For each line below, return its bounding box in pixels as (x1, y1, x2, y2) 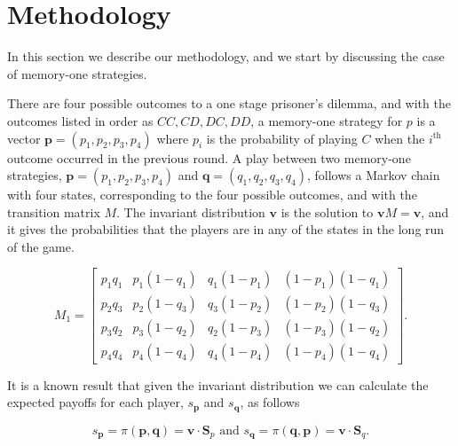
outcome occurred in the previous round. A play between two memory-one (7, 148, 411, 167)
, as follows (240, 393, 300, 411)
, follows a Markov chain (307, 166, 440, 184)
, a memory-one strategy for (250, 111, 403, 129)
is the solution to (280, 202, 374, 221)
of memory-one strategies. (7, 64, 147, 82)
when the (375, 129, 425, 147)
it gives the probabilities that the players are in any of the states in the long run (7, 220, 445, 239)
